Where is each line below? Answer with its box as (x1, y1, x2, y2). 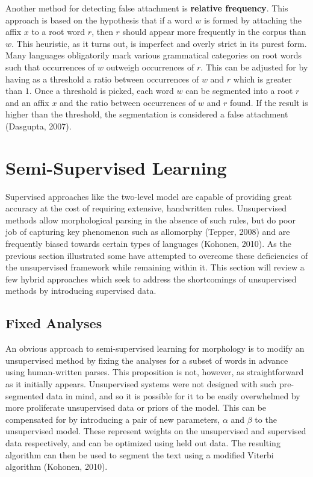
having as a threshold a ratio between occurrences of (5, 72, 199, 85)
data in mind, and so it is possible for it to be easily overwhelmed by (46, 389, 300, 402)
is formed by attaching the (204, 13, 302, 26)
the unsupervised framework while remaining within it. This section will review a (5, 261, 305, 273)
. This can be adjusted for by (200, 60, 308, 73)
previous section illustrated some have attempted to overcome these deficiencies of (5, 249, 308, 261)
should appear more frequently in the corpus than (122, 25, 306, 38)
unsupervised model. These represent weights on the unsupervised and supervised (5, 425, 306, 437)
